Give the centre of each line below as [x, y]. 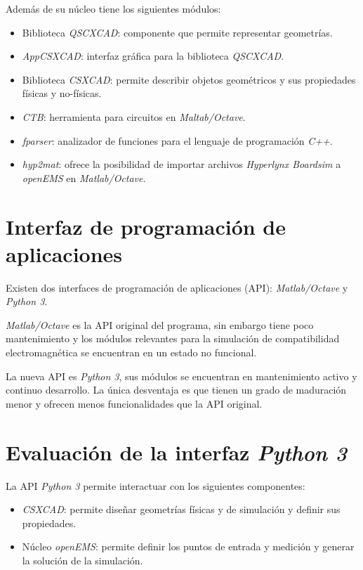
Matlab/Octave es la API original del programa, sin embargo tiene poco [160, 324]
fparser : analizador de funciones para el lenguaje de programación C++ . [177, 140]
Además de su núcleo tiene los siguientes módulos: [113, 8]
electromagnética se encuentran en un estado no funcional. [131, 352]
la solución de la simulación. [82, 560]
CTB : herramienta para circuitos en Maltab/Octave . [134, 116]
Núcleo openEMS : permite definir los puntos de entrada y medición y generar [188, 546]
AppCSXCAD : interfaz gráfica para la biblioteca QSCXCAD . [153, 56]
